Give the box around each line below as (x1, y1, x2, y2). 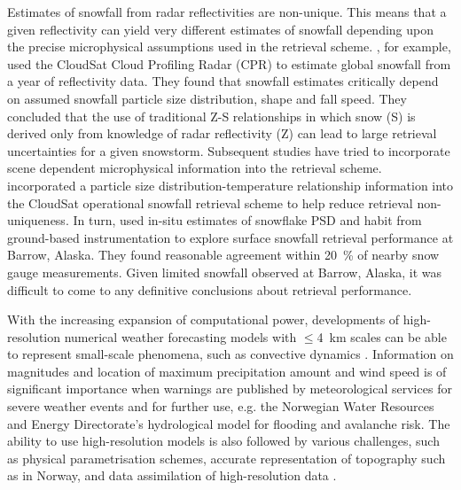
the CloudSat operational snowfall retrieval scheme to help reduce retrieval (7, 193, 413, 212)
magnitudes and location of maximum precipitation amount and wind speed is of (7, 362, 447, 380)
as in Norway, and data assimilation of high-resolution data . (7, 466, 337, 485)
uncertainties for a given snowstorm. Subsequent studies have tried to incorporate (7, 141, 450, 159)
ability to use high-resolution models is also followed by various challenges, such (7, 432, 440, 450)
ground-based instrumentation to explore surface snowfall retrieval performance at (7, 228, 454, 246)
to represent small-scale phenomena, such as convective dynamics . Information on (7, 345, 454, 363)
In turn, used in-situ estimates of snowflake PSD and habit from (73, 211, 422, 229)
